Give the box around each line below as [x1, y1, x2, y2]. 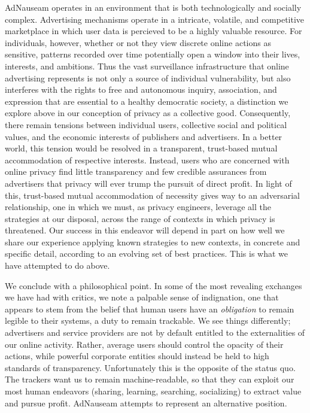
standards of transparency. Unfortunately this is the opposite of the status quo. [5, 361, 296, 373]
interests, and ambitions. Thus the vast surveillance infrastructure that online [5, 59, 289, 72]
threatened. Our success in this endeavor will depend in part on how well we [5, 224, 285, 236]
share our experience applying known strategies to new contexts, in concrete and [5, 235, 300, 248]
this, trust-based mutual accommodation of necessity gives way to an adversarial [5, 189, 300, 201]
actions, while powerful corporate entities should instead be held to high [5, 350, 269, 362]
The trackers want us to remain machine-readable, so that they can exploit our [5, 373, 294, 385]
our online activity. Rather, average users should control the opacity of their [5, 338, 284, 350]
